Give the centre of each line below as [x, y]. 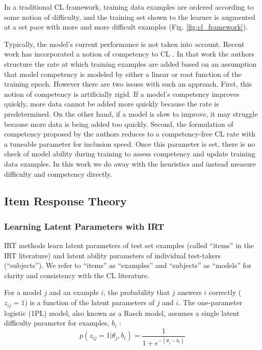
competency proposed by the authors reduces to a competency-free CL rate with [130, 134]
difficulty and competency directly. [58, 173]
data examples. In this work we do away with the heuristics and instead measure [130, 163]
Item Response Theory [65, 201]
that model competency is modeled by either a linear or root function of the [123, 74]
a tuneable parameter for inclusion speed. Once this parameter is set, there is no [130, 143]
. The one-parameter [211, 302]
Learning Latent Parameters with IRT [84, 226]
